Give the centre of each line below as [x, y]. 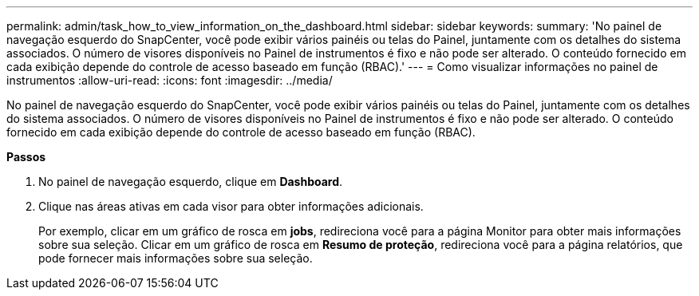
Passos [26, 157]
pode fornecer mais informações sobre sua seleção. [176, 258]
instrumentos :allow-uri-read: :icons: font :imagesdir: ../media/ [170, 80]
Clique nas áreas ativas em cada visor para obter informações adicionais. [231, 206]
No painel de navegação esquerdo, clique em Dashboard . [191, 182]
